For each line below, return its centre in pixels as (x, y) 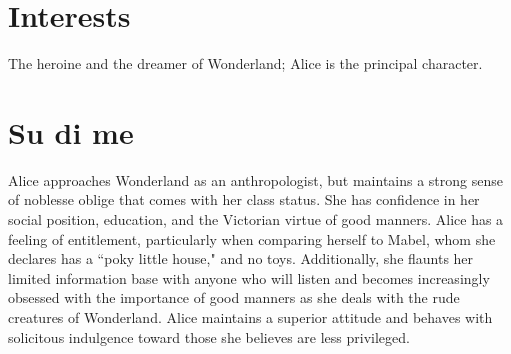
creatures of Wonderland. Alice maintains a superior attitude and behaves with (250, 317)
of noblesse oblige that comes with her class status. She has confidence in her (244, 199)
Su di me (71, 131)
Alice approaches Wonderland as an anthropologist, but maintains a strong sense (255, 179)
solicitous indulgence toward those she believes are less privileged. (209, 336)
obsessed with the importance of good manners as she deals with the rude (234, 297)
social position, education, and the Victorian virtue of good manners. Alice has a (256, 219)
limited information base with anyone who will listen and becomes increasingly (249, 277)
